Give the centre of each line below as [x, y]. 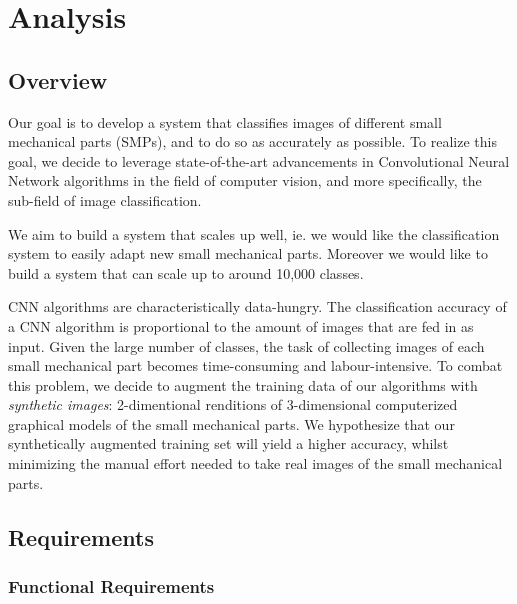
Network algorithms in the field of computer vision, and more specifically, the [245, 180]
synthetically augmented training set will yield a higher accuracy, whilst [228, 443]
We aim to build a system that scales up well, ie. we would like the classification [254, 233]
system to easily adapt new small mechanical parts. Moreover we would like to [248, 253]
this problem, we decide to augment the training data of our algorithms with [243, 384]
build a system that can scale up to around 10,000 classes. [186, 272]
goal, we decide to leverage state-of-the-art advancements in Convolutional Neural [259, 160]
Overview [58, 79]
